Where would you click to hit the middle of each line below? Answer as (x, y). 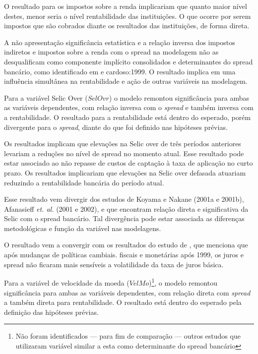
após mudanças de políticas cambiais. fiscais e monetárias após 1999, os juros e (124, 255)
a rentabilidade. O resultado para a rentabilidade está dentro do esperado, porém (128, 117)
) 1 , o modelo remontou (183, 282)
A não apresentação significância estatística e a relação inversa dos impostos (120, 42)
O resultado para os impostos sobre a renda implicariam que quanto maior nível (126, 6)
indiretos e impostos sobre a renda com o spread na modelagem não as (111, 52)
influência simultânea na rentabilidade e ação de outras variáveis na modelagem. (126, 81)
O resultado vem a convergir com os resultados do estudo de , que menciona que (126, 245)
